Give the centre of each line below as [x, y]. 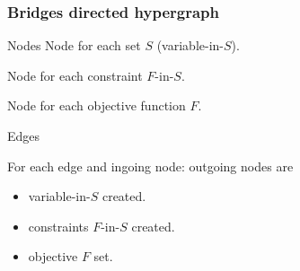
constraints [58, 226]
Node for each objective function [97, 105]
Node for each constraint [75, 75]
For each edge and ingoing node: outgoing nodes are [150, 166]
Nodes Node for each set [74, 45]
